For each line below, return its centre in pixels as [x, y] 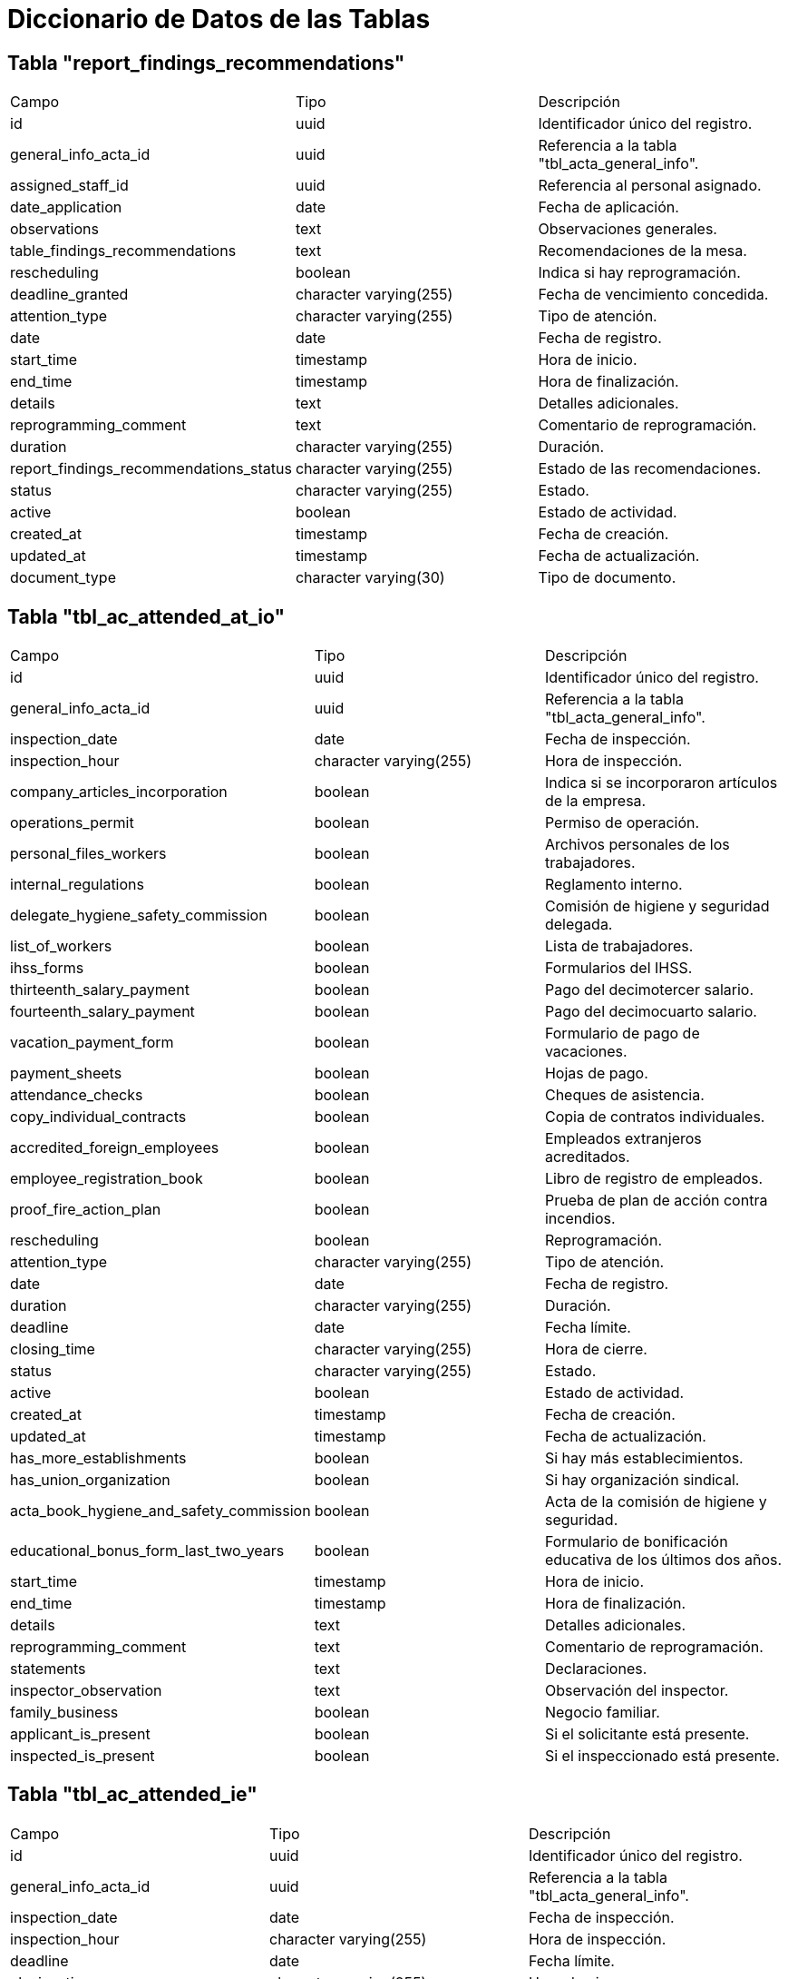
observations [54, 229]
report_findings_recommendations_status [151, 469]
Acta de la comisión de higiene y [656, 1502]
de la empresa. [595, 801]
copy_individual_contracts [98, 1117]
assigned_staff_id [69, 186]
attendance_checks [77, 1095]
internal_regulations [77, 885]
